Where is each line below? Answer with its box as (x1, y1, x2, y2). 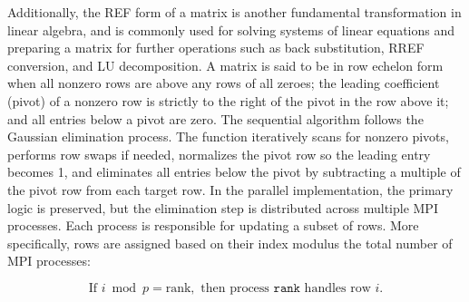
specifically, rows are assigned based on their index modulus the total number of (7, 233, 453, 252)
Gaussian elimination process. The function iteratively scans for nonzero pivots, (7, 127, 449, 146)
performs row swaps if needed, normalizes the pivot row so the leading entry (7, 144, 431, 163)
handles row (304, 281, 371, 295)
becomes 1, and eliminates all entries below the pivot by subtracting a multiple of (7, 162, 461, 181)
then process (200, 281, 269, 295)
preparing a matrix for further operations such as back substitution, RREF (7, 38, 425, 57)
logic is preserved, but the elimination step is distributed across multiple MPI (7, 198, 438, 217)
